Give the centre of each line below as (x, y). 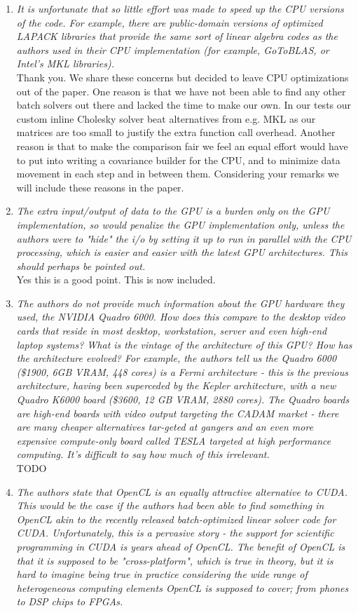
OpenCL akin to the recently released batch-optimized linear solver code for (176, 519)
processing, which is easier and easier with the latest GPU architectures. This (182, 252)
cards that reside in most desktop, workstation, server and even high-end (172, 331)
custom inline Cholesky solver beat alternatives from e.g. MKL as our (166, 118)
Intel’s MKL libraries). (65, 63)
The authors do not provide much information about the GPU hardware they (180, 303)
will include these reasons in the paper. (100, 187)
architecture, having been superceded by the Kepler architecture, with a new (176, 385)
